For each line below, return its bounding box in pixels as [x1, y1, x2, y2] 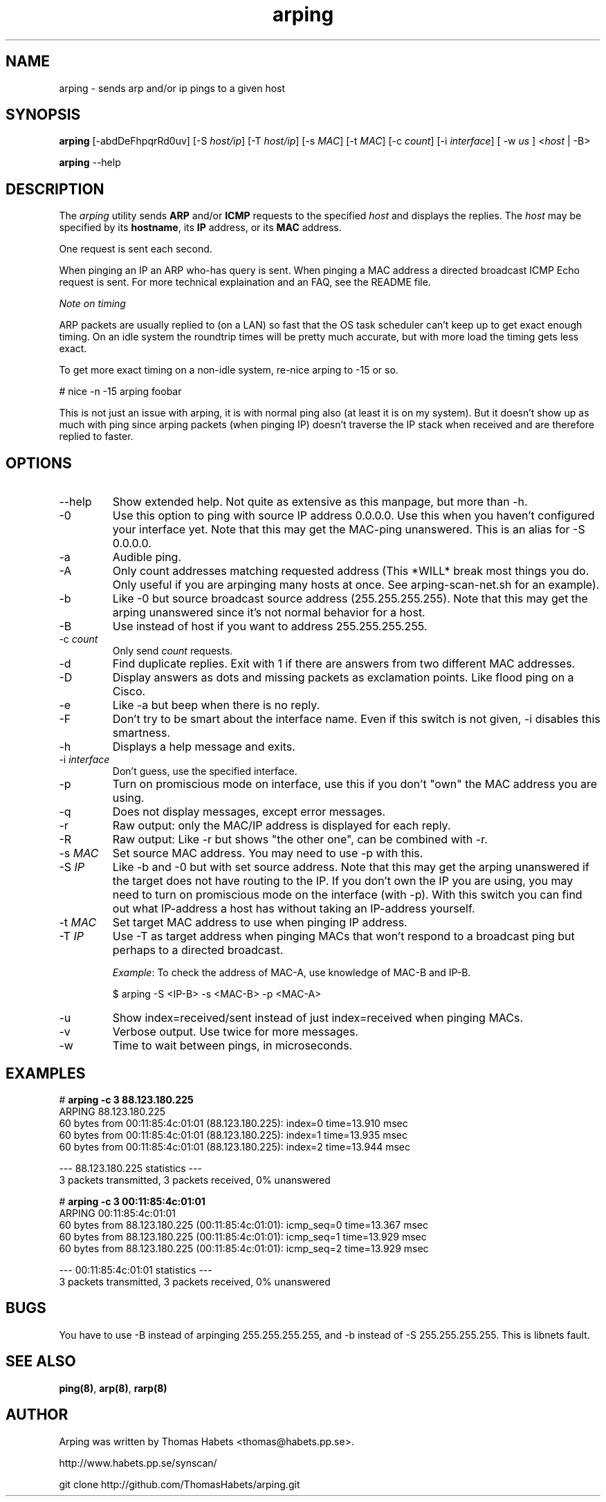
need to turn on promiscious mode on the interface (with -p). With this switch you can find [112, 888, 582, 902]
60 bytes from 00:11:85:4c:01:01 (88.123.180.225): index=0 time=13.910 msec [59, 1117, 408, 1129]
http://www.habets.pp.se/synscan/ [59, 1456, 217, 1469]
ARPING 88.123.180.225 [59, 1105, 166, 1117]
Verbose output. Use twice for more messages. [112, 1025, 358, 1039]
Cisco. [112, 684, 146, 699]
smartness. [112, 726, 171, 740]
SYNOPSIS [6, 106, 81, 124]
